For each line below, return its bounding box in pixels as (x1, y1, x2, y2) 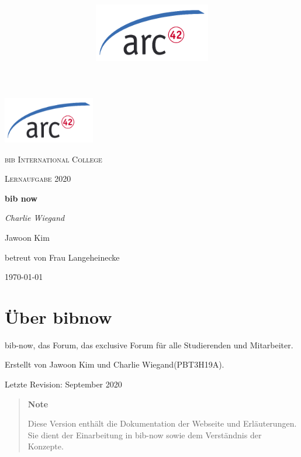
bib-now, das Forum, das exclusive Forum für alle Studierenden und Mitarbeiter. (5, 338, 293, 351)
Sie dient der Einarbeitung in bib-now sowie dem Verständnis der (27, 428, 262, 441)
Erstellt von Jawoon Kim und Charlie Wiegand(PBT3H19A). (5, 358, 224, 371)
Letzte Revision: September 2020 (5, 378, 122, 390)
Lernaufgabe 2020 (5, 172, 71, 185)
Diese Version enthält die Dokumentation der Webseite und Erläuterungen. (27, 417, 297, 430)
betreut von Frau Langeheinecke (5, 251, 120, 263)
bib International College (5, 153, 102, 165)
